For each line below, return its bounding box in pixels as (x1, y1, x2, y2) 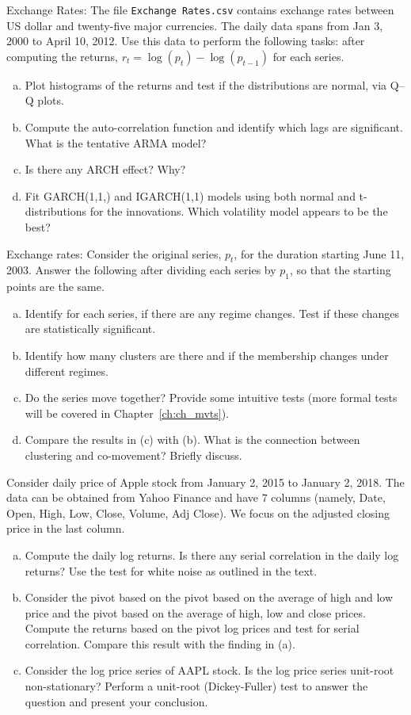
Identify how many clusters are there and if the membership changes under (25, 346, 389, 363)
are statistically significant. (25, 320, 156, 337)
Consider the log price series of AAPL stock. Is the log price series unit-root (25, 662, 394, 679)
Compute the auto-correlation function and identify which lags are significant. (25, 119, 403, 136)
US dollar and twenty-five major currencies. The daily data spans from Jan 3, (6, 17, 383, 33)
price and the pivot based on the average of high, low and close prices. (25, 604, 366, 621)
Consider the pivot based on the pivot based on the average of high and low (25, 589, 394, 606)
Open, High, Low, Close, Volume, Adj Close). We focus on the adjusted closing (6, 504, 390, 521)
